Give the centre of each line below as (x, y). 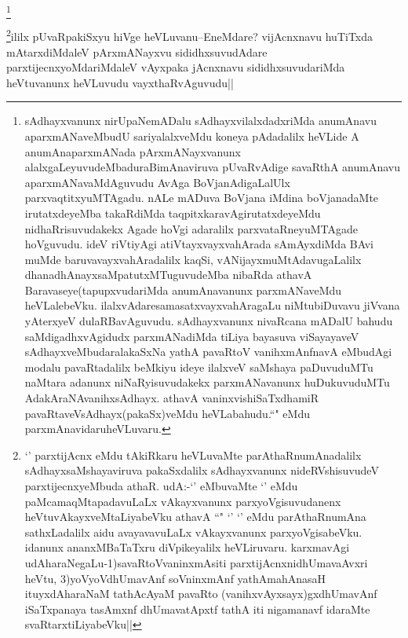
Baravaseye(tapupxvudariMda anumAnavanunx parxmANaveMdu (183, 290)
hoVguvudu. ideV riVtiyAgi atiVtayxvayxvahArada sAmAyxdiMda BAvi (199, 244)
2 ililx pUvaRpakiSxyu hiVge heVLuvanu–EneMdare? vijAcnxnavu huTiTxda (190, 35)
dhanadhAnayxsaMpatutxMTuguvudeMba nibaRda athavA (168, 275)
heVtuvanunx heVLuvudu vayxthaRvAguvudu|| (120, 82)
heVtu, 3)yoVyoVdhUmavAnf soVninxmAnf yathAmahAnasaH (175, 578)
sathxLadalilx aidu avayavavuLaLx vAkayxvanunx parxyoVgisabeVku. (193, 532)
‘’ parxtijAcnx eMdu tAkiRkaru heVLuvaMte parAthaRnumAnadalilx (193, 455)
